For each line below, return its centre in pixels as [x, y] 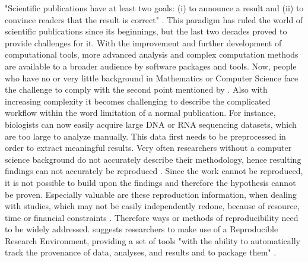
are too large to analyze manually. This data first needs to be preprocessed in [145, 136]
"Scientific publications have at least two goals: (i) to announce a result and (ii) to [154, 8]
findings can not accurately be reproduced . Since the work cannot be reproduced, [154, 171]
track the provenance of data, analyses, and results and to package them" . [141, 252]
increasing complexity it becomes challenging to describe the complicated [138, 101]
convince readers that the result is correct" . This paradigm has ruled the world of [154, 19]
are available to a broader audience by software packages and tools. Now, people [151, 66]
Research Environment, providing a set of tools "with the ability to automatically [153, 240]
